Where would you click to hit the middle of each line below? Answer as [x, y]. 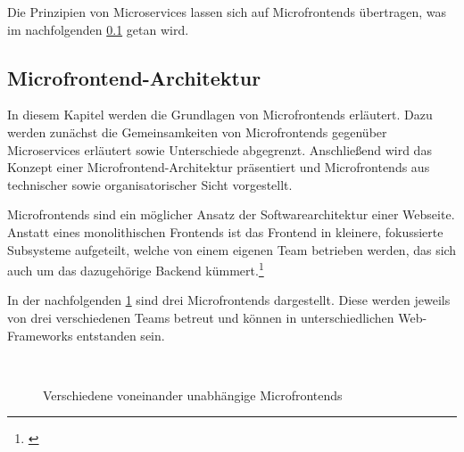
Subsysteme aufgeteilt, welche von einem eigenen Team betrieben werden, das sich [232, 249]
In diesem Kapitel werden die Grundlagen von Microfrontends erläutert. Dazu [220, 115]
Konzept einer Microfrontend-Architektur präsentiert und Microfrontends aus [219, 167]
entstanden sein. [121, 335]
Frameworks [40, 335]
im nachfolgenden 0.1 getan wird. [98, 29]
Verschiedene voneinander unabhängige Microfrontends [193, 394]
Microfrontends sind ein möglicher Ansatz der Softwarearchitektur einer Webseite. [231, 214]
